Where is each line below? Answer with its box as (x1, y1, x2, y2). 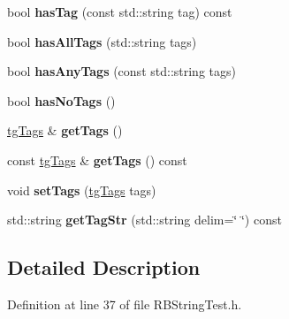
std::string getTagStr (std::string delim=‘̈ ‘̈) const (7, 210, 282, 229)
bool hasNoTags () (7, 91, 116, 110)
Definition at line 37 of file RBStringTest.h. (7, 294, 242, 313)
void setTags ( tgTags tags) (7, 180, 156, 199)
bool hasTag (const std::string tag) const (7, 3, 232, 20)
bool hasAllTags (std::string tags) (7, 32, 197, 50)
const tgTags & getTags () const (7, 150, 187, 169)
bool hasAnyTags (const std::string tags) (7, 62, 236, 80)
